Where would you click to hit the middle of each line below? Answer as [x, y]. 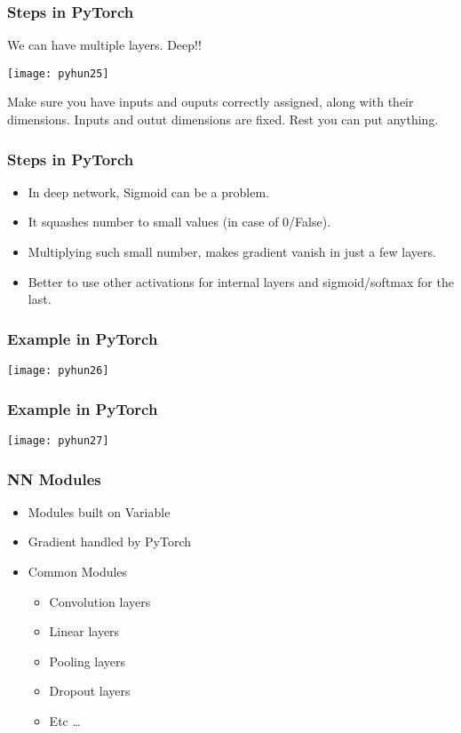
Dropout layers [90, 691]
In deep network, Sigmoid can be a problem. [148, 191]
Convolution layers [100, 601]
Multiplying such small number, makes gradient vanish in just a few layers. [232, 252]
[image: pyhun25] [58, 73]
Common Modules [78, 571]
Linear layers [84, 631]
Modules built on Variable [99, 511]
